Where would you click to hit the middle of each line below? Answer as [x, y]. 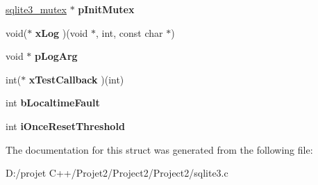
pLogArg [56, 56]
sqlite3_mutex [36, 9]
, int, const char [129, 32]
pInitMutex [106, 9]
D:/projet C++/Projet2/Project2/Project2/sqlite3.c [117, 173]
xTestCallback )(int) [76, 79]
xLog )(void [61, 32]
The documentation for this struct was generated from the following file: [159, 149]
